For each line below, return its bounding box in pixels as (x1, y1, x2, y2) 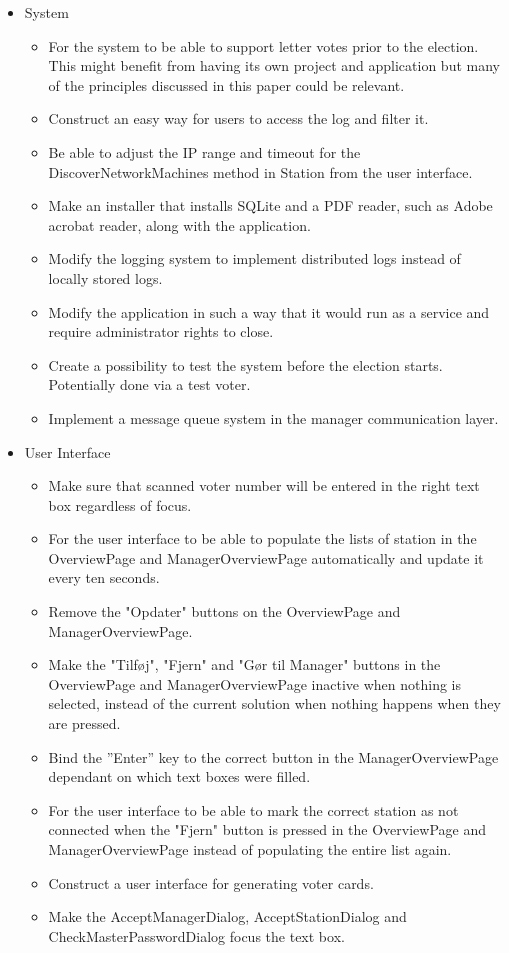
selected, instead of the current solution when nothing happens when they (48, 693, 501, 714)
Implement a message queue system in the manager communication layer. (48, 407, 499, 428)
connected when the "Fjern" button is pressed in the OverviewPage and (48, 819, 487, 840)
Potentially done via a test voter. (48, 374, 251, 395)
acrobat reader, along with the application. (48, 214, 311, 235)
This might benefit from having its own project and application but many (48, 55, 500, 76)
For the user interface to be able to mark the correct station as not (48, 799, 459, 820)
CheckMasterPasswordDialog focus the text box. (48, 925, 345, 946)
